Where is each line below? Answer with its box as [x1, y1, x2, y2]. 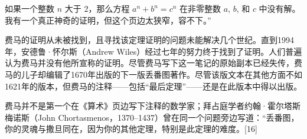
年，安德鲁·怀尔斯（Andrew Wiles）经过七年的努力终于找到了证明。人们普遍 [5, 45, 302, 57]
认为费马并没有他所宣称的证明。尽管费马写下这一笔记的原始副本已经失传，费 [5, 57, 302, 69]
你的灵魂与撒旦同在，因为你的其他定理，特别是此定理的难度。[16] [5, 123, 257, 135]
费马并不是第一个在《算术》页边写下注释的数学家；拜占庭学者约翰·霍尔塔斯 [5, 100, 301, 112]
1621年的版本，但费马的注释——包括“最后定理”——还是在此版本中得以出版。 [5, 80, 302, 92]
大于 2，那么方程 [64, 2, 130, 14]
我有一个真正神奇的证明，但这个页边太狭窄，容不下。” [5, 14, 211, 26]
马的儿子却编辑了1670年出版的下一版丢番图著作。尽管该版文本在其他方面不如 [5, 68, 302, 80]
